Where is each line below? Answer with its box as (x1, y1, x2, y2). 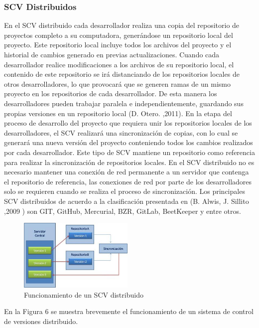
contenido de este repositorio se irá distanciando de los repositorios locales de (4, 69, 240, 79)
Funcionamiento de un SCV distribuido (24, 289, 143, 300)
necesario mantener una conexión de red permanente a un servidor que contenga (4, 166, 249, 177)
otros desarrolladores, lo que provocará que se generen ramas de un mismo (4, 78, 231, 89)
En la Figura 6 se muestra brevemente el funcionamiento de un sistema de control (4, 306, 254, 317)
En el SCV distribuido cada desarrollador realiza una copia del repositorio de (4, 20, 240, 30)
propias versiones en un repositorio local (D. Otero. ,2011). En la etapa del (4, 108, 232, 118)
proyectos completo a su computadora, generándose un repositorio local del (4, 29, 233, 40)
